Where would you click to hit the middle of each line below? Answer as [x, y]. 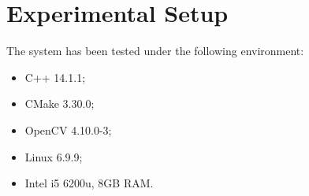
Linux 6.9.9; [54, 156]
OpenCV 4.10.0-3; [68, 129]
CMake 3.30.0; [60, 104]
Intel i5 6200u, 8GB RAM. [89, 183]
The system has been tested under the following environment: [155, 51]
